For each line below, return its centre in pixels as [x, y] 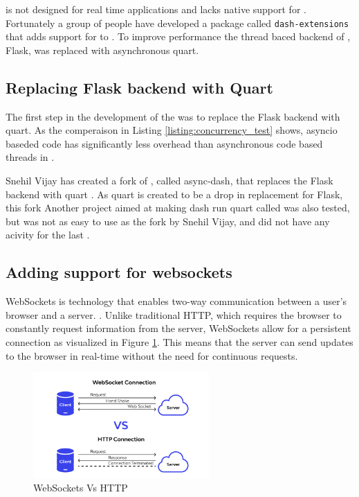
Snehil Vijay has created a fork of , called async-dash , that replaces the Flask [169, 181]
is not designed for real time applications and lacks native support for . [156, 9]
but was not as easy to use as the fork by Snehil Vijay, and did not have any [168, 221]
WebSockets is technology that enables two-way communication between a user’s [176, 301]
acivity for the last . [48, 235]
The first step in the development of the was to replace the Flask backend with [173, 116]
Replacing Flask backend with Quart [139, 87]
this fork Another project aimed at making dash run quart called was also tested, [178, 208]
